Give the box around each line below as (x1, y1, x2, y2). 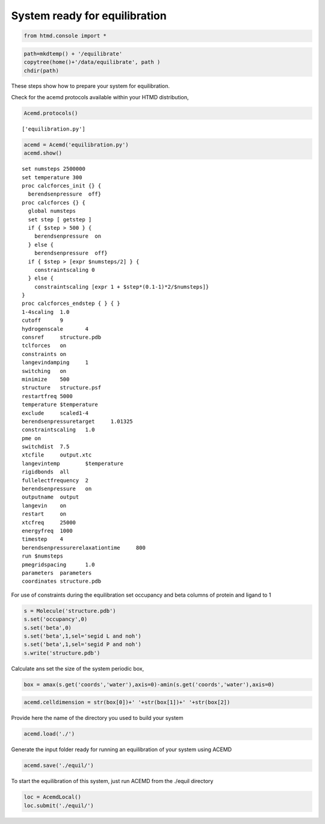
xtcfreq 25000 (22, 519, 76, 526)
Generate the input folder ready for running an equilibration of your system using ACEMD (11, 746, 232, 753)
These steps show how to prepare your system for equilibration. (11, 82, 170, 90)
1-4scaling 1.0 (22, 309, 70, 315)
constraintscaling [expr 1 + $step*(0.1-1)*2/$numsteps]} (34, 283, 209, 290)
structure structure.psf (22, 384, 102, 391)
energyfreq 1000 (22, 527, 73, 534)
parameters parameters (22, 569, 92, 576)
